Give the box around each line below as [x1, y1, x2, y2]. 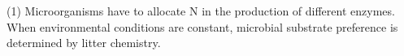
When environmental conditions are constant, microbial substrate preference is [7, 18, 398, 35]
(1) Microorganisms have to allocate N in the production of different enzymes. [7, 2, 395, 19]
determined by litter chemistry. [7, 34, 161, 51]
